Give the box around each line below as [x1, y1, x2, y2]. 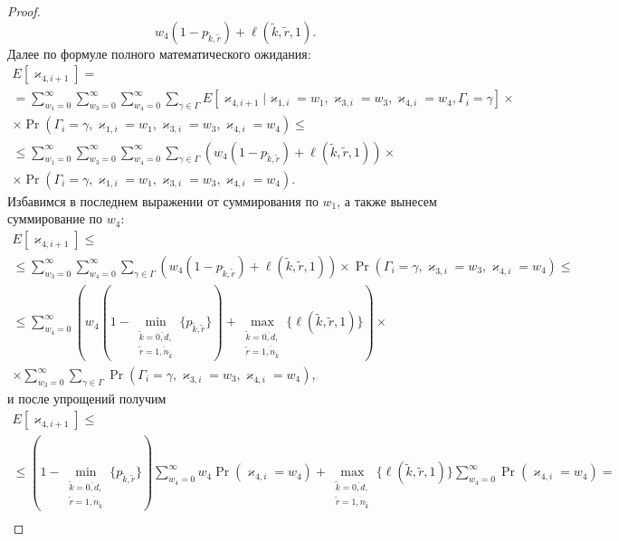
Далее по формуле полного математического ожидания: [7, 43, 311, 62]
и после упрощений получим [7, 389, 167, 408]
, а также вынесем [337, 191, 437, 210]
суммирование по [7, 209, 103, 228]
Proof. [7, 2, 41, 20]
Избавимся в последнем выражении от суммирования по [7, 191, 319, 210]
